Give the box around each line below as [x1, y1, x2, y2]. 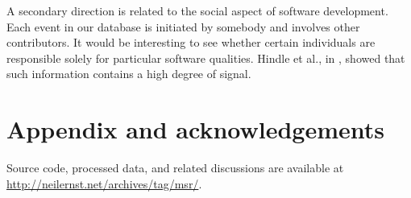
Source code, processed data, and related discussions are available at [6, 159, 344, 176]
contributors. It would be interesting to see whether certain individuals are [6, 34, 376, 51]
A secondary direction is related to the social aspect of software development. [6, 2, 388, 19]
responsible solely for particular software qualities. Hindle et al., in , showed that [6, 49, 405, 66]
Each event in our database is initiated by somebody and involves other [6, 18, 360, 35]
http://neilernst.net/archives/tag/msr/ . [6, 175, 202, 192]
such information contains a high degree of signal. [6, 65, 251, 82]
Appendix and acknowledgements [6, 113, 385, 146]
